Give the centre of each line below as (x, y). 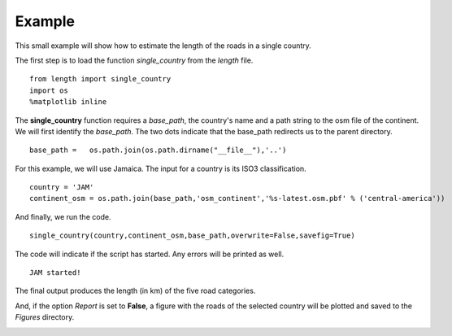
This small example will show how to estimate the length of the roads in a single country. (163, 46)
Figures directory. (45, 317)
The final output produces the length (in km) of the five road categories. (135, 291)
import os (49, 90)
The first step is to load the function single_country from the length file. (134, 60)
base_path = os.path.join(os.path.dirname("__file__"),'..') (158, 150)
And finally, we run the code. (63, 216)
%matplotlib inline (68, 102)
